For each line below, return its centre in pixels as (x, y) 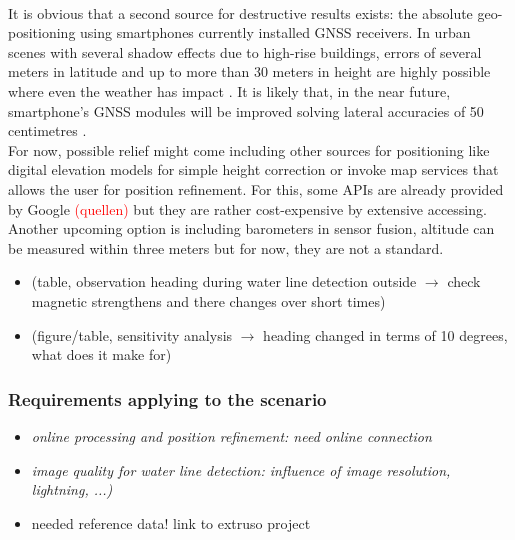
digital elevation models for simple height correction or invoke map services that (253, 169)
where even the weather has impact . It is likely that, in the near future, (229, 90)
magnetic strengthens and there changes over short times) (208, 300)
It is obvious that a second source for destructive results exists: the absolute (240, 12)
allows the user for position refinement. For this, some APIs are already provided (256, 188)
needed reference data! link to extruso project (171, 522)
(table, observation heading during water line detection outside (224, 281)
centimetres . (47, 130)
